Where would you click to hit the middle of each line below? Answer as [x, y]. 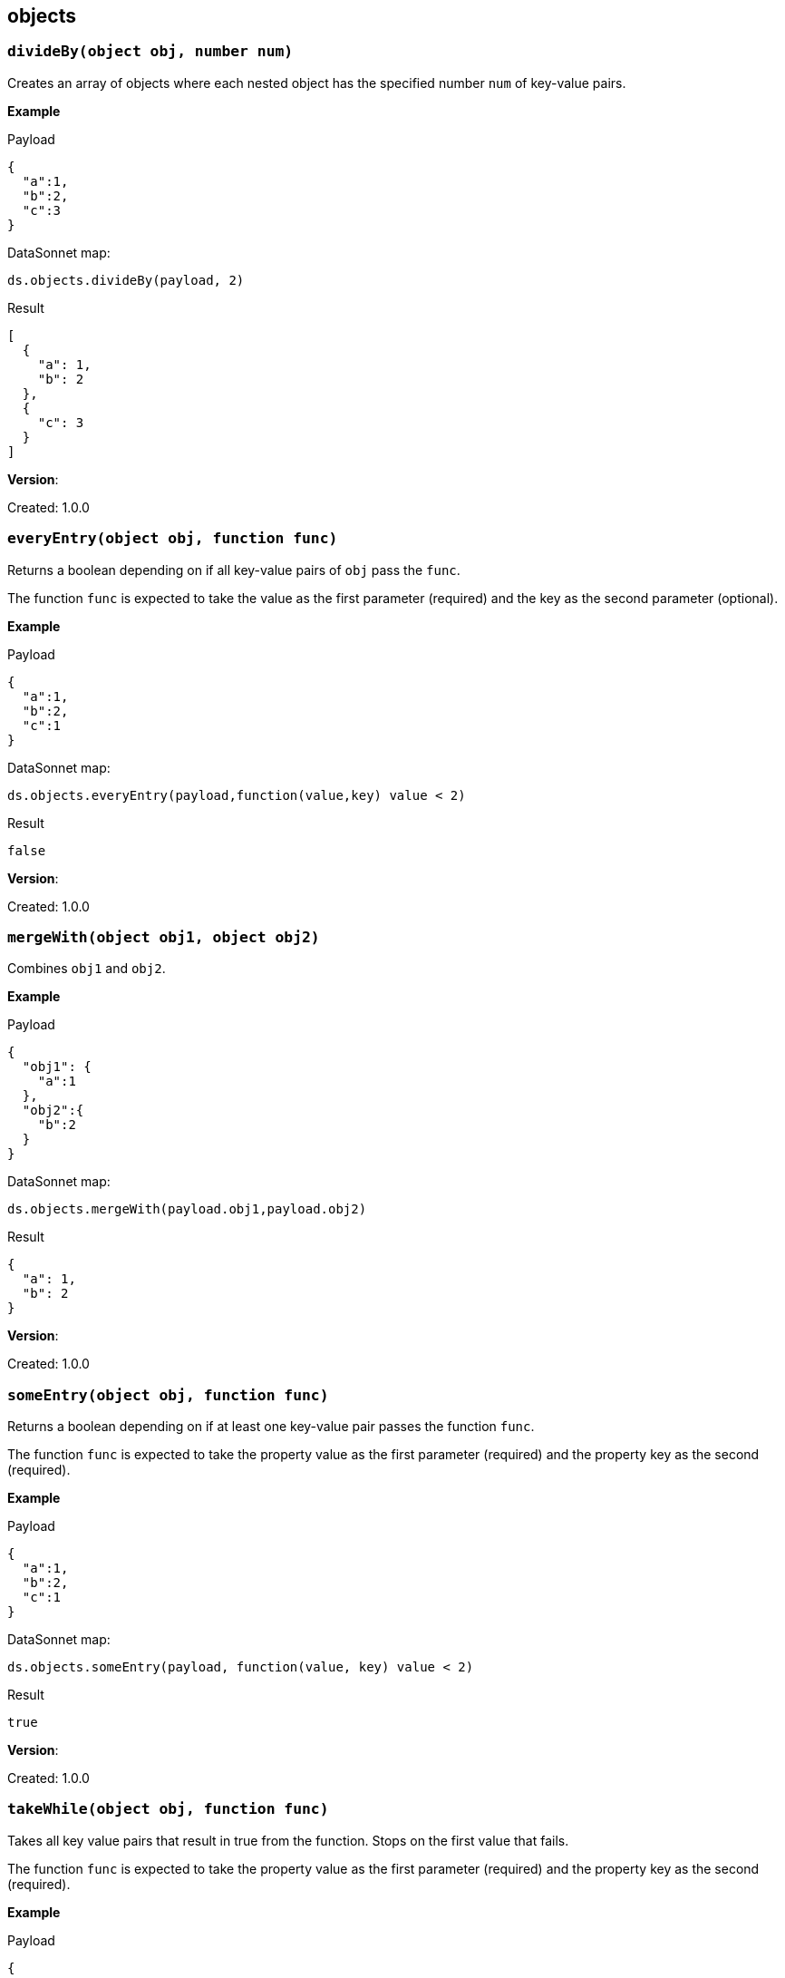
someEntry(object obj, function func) [168, 1395]
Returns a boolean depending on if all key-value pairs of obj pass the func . [234, 570]
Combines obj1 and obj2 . [87, 969]
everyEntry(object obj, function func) [173, 539]
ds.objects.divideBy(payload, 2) [126, 280]
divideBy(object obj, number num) [150, 52]
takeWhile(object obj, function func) [168, 1809]
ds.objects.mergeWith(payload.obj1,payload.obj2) [187, 1209]
